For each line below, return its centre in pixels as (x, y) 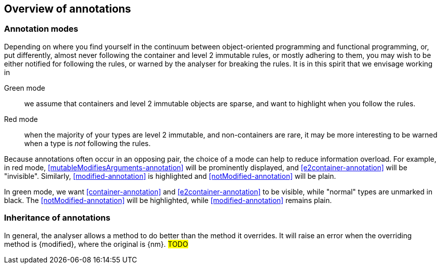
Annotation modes (41, 29)
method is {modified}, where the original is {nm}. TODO (96, 244)
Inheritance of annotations (57, 218)
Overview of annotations (68, 9)
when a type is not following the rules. (88, 143)
